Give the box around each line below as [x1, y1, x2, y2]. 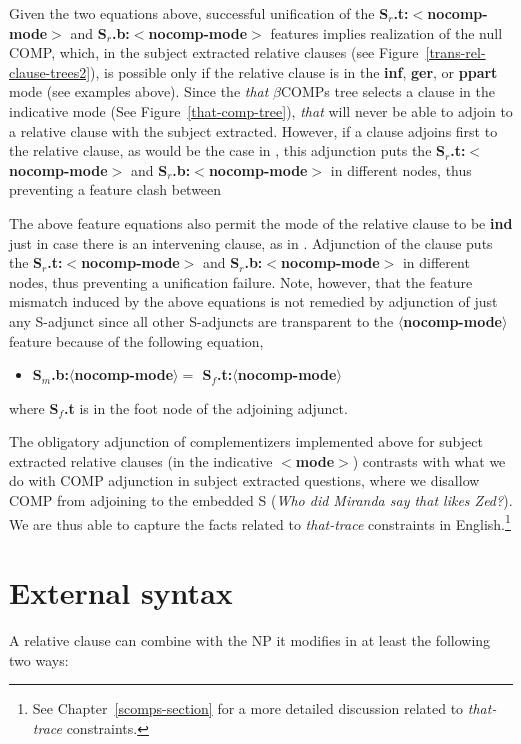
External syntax [9, 572, 233, 613]
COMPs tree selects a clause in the [281, 81, 495, 102]
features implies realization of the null [270, 22, 503, 43]
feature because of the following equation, [9, 330, 264, 351]
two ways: [9, 649, 69, 670]
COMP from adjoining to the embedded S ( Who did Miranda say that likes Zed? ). [9, 490, 513, 511]
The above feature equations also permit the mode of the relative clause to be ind [9, 212, 513, 233]
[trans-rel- [425, 42, 486, 63]
